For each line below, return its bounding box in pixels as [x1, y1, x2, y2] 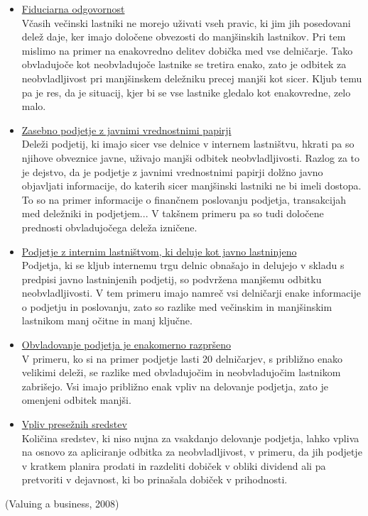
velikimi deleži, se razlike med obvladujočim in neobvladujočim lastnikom [21, 365, 341, 380]
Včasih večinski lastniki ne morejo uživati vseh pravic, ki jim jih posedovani [21, 15, 351, 30]
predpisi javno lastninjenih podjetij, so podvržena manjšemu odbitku [21, 271, 322, 286]
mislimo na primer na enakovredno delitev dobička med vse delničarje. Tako [21, 43, 353, 57]
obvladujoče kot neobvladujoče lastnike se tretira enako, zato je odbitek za [21, 57, 347, 72]
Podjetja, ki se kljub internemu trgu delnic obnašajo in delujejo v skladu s [21, 258, 345, 273]
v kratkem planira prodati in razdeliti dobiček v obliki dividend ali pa [21, 458, 326, 473]
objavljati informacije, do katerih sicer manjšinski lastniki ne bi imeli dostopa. [21, 178, 362, 193]
